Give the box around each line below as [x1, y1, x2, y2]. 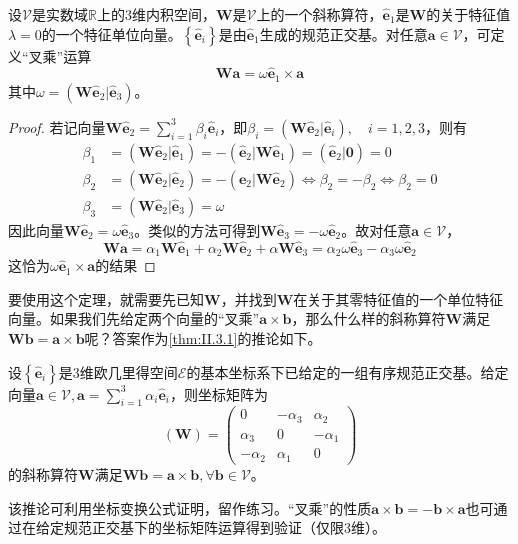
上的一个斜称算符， [256, 4, 383, 24]
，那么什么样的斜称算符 [291, 308, 446, 329]
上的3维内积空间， [96, 4, 216, 24]
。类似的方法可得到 [134, 219, 261, 240]
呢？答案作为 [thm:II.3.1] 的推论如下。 [84, 328, 322, 348]
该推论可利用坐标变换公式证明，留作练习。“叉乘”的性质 [8, 497, 372, 518]
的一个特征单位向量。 [41, 23, 182, 44]
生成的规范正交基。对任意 [259, 23, 428, 44]
